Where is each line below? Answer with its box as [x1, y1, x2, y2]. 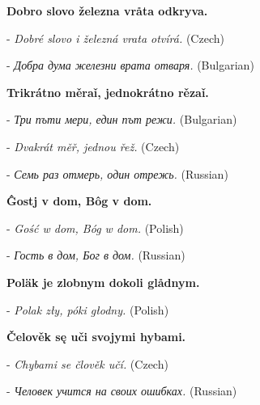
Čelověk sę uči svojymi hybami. [6, 328, 186, 345]
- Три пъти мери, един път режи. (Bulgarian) [6, 111, 237, 128]
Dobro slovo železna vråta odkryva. [6, 2, 208, 19]
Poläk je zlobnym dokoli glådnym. [6, 273, 200, 290]
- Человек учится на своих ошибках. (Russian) [6, 382, 237, 399]
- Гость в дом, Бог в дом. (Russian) [6, 247, 185, 264]
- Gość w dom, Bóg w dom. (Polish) [6, 219, 184, 236]
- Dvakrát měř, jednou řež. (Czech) [6, 137, 180, 154]
